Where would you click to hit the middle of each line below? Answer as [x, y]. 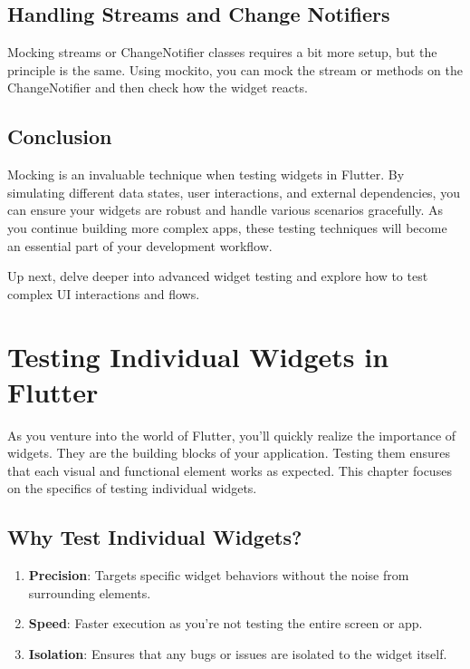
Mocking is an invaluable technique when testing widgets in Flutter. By [206, 175]
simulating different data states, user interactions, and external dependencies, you [234, 192]
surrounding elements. [90, 592]
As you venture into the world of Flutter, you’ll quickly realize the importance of [232, 435]
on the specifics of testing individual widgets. [132, 488]
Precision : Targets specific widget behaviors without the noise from [219, 575]
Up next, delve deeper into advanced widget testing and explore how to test [218, 276]
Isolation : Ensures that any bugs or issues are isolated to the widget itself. [238, 654]
